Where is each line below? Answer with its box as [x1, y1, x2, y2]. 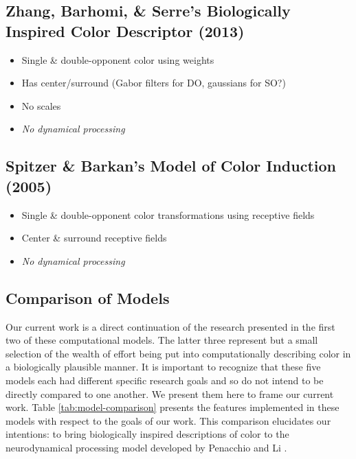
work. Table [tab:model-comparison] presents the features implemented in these [5, 400, 340, 414]
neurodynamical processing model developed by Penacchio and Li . [5, 440, 287, 454]
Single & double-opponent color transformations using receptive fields [21, 207, 315, 222]
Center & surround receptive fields [21, 231, 167, 245]
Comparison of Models [5, 287, 170, 308]
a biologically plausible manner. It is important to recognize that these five [5, 360, 321, 374]
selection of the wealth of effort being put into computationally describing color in [5, 346, 351, 360]
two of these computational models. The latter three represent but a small [5, 333, 318, 347]
